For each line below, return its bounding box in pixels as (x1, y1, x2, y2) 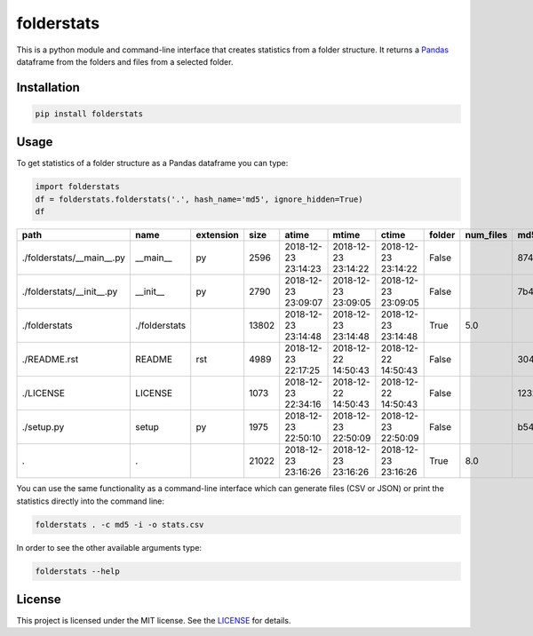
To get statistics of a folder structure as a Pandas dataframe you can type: (16, 158, 289, 169)
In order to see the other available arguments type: (16, 542, 203, 553)
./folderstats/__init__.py (21, 285, 118, 298)
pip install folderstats (35, 108, 144, 119)
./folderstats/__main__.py (21, 251, 126, 264)
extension (195, 229, 239, 242)
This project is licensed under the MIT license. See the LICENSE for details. (16, 616, 291, 626)
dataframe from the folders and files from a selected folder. (16, 56, 234, 67)
